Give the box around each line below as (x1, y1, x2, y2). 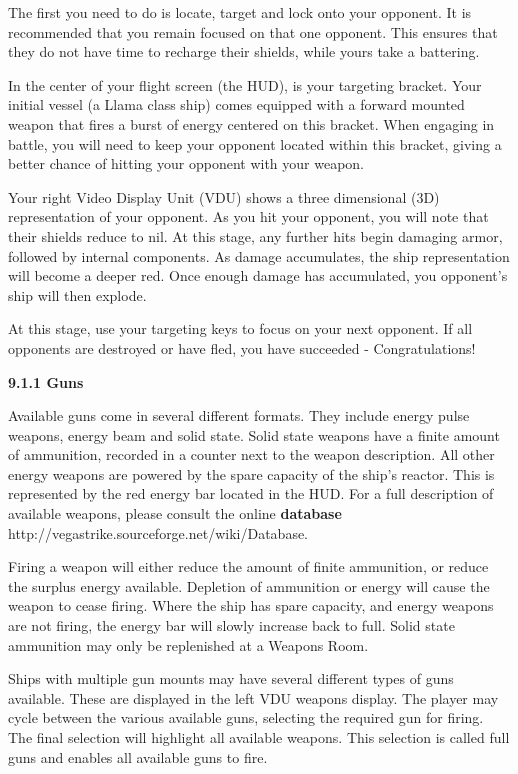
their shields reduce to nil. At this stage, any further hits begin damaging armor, (8, 225, 503, 246)
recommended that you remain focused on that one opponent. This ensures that (8, 21, 498, 42)
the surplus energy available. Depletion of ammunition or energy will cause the (8, 575, 490, 596)
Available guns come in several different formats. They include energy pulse (8, 405, 470, 426)
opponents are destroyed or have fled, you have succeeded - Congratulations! (8, 337, 476, 358)
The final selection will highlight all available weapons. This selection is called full (8, 727, 510, 747)
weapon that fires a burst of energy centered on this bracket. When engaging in (8, 113, 495, 134)
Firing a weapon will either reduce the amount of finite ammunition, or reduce (8, 556, 489, 577)
